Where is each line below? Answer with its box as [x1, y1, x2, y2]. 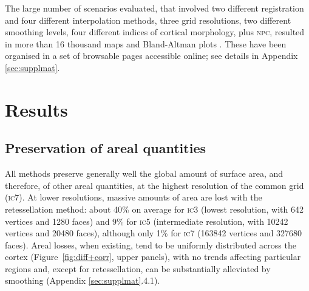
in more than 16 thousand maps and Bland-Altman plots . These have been [5, 37, 287, 50]
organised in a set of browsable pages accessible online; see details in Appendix [5, 49, 298, 62]
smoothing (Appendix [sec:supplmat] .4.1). [5, 274, 160, 287]
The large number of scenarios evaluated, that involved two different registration [5, 2, 304, 14]
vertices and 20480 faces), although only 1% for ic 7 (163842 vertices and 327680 [5, 227, 302, 239]
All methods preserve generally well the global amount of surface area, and [5, 167, 284, 180]
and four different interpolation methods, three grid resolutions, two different [5, 13, 291, 26]
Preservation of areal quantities [5, 139, 206, 157]
